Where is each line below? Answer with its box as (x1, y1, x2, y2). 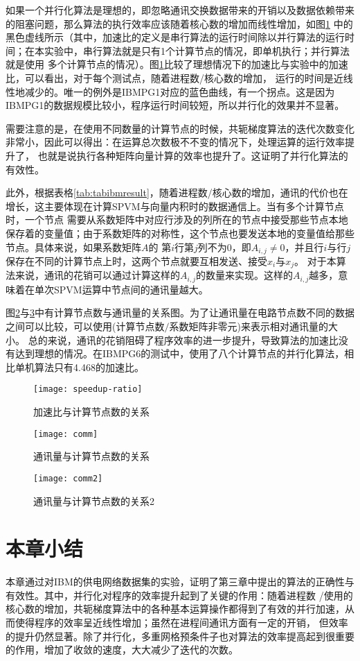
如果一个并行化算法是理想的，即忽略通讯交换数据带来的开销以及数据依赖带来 (6, 3, 354, 17)
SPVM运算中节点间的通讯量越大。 (53, 282, 208, 296)
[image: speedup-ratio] (33, 384, 143, 395)
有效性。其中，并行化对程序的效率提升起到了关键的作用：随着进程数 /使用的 (6, 587, 353, 602)
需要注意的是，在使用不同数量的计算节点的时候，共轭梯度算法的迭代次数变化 (6, 121, 354, 135)
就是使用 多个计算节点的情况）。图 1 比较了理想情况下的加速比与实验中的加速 (6, 57, 348, 71)
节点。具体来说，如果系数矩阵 (6, 239, 141, 254)
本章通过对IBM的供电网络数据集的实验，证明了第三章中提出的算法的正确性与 (6, 574, 354, 589)
